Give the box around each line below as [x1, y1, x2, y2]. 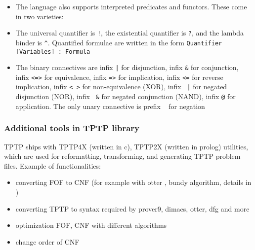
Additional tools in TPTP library [4, 122, 139, 134]
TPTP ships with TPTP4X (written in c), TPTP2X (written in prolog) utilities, [4, 141, 248, 151]
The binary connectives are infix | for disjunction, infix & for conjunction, [15, 62, 239, 72]
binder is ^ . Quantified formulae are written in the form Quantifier [15, 37, 222, 47]
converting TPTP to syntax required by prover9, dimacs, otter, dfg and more [15, 203, 250, 214]
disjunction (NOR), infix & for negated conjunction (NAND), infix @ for [15, 91, 236, 102]
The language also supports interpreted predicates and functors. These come [15, 1, 247, 11]
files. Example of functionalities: [4, 160, 101, 171]
